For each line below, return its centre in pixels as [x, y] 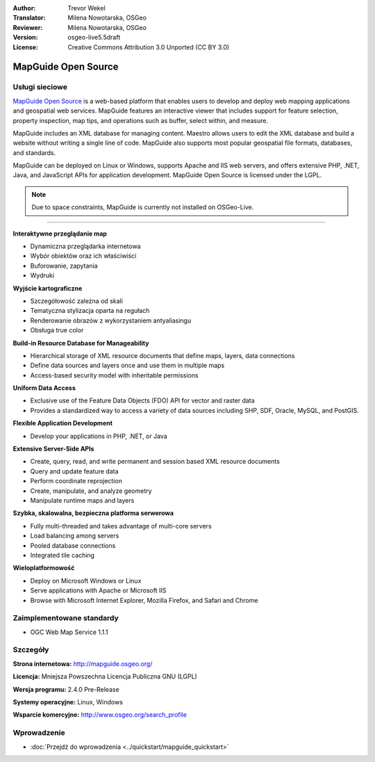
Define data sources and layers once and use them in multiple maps [127, 366]
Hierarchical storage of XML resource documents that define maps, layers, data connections [162, 355]
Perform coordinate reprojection [76, 481]
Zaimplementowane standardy [66, 618]
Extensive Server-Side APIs [53, 449]
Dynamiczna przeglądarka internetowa [86, 246]
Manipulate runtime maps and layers [82, 500]
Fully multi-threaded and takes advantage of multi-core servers [121, 526]
